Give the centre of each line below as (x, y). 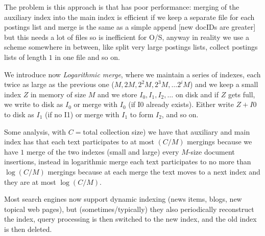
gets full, (242, 94)
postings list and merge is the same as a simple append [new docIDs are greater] (130, 27)
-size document (211, 151)
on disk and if (197, 94)
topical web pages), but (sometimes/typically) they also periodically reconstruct (129, 209)
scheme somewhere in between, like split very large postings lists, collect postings (131, 47)
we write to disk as (34, 104)
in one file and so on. (87, 57)
